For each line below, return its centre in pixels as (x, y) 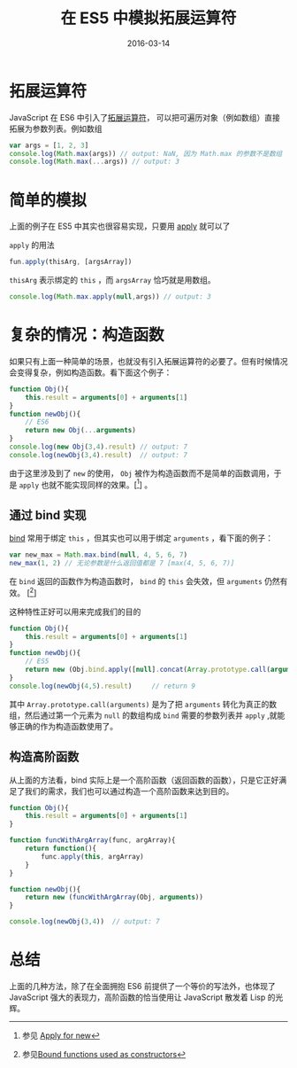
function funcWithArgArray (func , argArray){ (92, 840)
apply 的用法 (32, 246)
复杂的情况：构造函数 (87, 335)
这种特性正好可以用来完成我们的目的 (75, 612)
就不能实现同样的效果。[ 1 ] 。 (100, 484)
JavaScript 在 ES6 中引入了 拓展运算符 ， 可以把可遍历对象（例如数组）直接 (145, 117)
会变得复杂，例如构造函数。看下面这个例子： (91, 372)
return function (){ (61, 848)
